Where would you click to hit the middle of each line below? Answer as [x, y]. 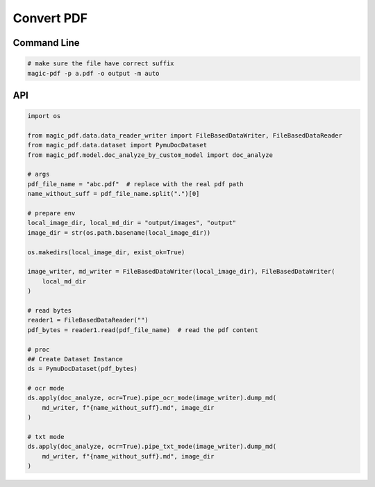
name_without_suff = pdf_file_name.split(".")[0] [114, 194]
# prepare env [51, 213]
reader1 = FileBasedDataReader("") [88, 320]
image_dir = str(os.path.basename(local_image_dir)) [119, 232]
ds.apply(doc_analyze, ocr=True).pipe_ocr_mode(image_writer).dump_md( [152, 398]
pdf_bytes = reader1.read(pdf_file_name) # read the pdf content [143, 330]
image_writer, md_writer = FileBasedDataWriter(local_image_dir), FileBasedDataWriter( [181, 272]
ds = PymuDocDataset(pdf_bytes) [83, 369]
